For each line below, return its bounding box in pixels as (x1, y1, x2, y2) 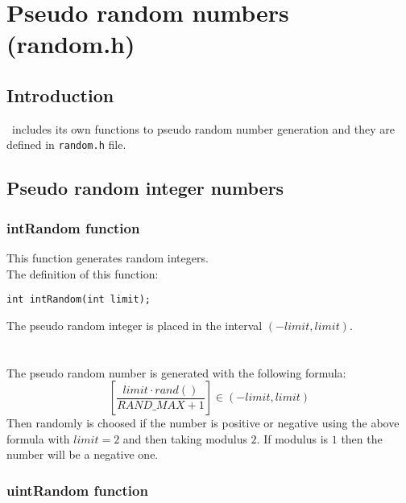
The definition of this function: (6, 265, 159, 282)
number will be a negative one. (6, 446, 159, 463)
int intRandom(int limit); (6, 294, 151, 306)
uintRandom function (6, 480, 148, 500)
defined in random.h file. (6, 136, 126, 153)
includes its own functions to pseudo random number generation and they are (11, 120, 395, 137)
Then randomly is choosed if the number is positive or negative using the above (6, 414, 400, 431)
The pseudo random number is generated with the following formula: (6, 364, 346, 381)
